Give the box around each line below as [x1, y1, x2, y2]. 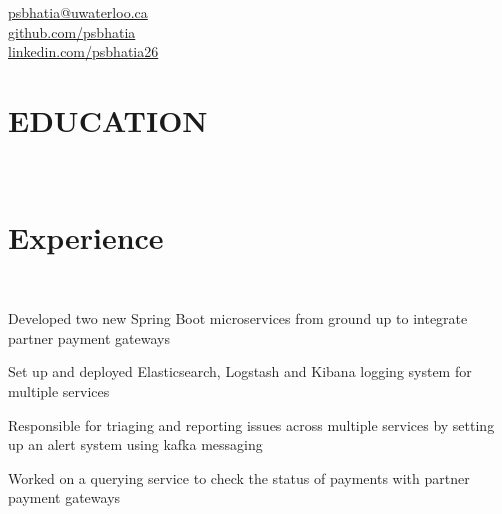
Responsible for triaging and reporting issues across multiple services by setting [8, 414, 495, 435]
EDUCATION [8, 99, 208, 140]
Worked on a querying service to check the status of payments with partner [8, 467, 470, 488]
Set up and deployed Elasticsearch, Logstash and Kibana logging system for [8, 361, 472, 382]
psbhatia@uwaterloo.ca [8, 2, 148, 22]
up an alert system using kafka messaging [8, 434, 263, 455]
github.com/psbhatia [8, 21, 136, 42]
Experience [8, 216, 164, 257]
